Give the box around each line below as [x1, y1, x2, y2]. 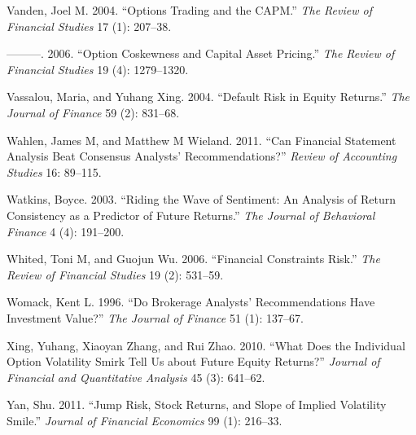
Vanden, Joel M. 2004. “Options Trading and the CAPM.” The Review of [7, 2, 372, 18]
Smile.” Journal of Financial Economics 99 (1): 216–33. [7, 411, 282, 428]
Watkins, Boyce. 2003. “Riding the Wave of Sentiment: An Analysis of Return [7, 191, 396, 208]
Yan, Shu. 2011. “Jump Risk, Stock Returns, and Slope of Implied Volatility [7, 396, 387, 413]
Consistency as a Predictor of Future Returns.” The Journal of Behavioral [7, 206, 375, 223]
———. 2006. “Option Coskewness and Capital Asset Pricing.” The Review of [7, 45, 395, 62]
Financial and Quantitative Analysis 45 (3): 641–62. [7, 368, 265, 385]
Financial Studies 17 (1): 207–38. [7, 17, 172, 34]
